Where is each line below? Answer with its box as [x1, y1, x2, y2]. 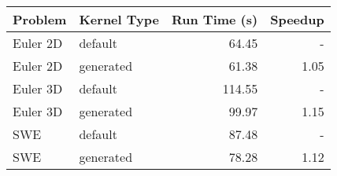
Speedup [270, 10, 324, 28]
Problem [13, 10, 67, 28]
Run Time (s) [171, 10, 258, 28]
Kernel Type [79, 10, 159, 28]
